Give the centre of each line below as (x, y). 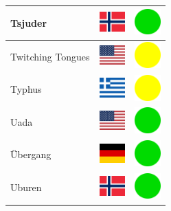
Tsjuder (29, 22)
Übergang (31, 154)
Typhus (26, 89)
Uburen (26, 187)
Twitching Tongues (50, 56)
